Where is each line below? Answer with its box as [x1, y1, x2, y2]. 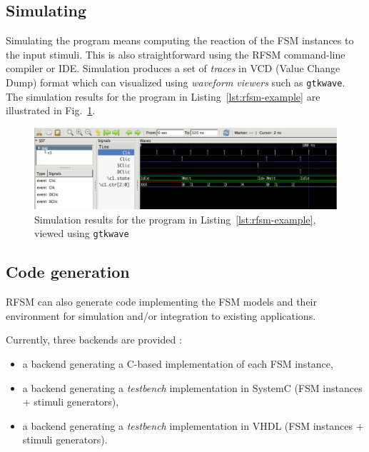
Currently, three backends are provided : [6, 332, 182, 347]
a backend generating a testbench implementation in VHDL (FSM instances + [22, 418, 364, 433]
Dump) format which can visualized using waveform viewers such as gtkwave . [6, 74, 345, 89]
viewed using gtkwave [34, 226, 129, 241]
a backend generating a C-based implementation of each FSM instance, [22, 356, 333, 371]
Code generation [6, 261, 130, 283]
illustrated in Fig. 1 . [6, 103, 96, 118]
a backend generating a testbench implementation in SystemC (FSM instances [22, 380, 363, 395]
